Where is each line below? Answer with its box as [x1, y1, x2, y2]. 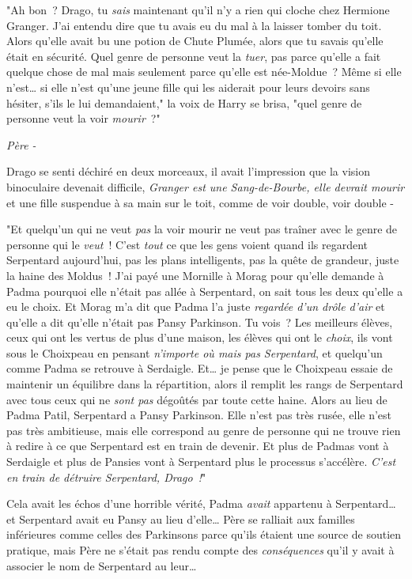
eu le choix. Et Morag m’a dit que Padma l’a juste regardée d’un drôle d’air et [6, 298, 385, 315]
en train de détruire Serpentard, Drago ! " [6, 468, 206, 485]
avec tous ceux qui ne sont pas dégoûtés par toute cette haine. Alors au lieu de [6, 391, 387, 407]
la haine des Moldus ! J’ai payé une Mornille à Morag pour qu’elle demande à [6, 267, 384, 283]
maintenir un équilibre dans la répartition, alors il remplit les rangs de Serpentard [6, 376, 403, 392]
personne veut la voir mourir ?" [6, 110, 161, 127]
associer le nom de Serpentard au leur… [6, 557, 197, 573]
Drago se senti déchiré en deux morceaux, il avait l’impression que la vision [6, 163, 370, 180]
